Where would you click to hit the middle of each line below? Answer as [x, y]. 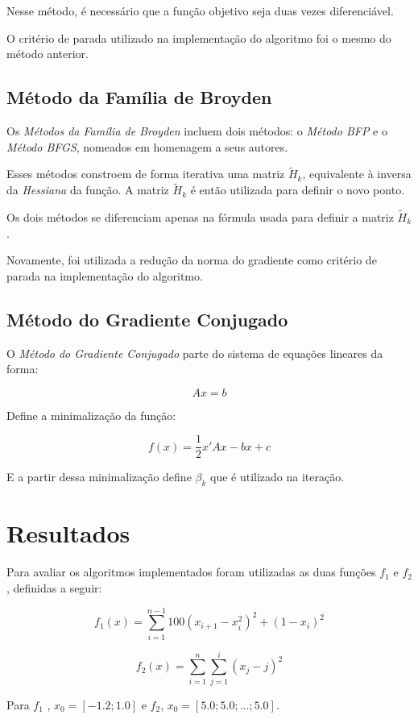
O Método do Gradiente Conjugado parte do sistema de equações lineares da [195, 353]
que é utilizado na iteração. [277, 477]
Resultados [68, 533]
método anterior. [48, 54]
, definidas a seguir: [54, 587]
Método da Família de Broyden [139, 97]
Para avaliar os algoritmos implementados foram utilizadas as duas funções [191, 572]
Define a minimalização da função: [91, 415]
